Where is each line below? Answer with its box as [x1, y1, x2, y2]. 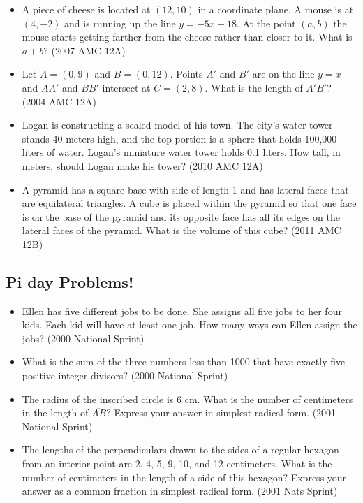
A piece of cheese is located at [22, 2, 151, 16]
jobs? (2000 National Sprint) [22, 330, 145, 345]
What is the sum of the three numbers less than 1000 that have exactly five [22, 354, 346, 369]
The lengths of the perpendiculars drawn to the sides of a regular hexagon [22, 442, 339, 457]
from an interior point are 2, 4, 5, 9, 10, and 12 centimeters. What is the [22, 456, 332, 471]
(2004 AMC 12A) [22, 94, 96, 108]
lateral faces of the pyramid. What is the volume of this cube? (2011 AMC [22, 223, 341, 238]
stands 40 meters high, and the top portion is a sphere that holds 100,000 [22, 131, 337, 145]
